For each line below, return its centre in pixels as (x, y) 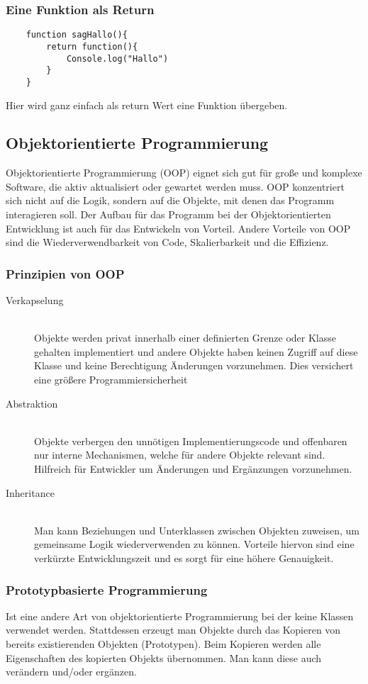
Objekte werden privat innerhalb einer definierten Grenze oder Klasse (185, 338)
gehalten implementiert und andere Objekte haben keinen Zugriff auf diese (196, 351)
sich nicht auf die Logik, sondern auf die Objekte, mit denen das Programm (170, 200)
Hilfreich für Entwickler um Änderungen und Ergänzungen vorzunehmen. (193, 469)
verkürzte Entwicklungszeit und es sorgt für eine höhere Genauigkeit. (184, 557)
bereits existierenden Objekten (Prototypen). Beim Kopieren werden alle (163, 643)
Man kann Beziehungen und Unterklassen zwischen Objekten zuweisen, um (197, 530)
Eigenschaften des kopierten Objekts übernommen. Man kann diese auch (164, 657)
